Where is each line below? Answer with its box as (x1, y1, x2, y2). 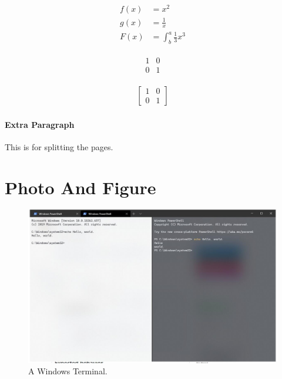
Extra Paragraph (5, 118, 75, 130)
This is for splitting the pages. (5, 140, 113, 153)
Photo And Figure (5, 175, 156, 199)
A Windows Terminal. (28, 365, 108, 377)
